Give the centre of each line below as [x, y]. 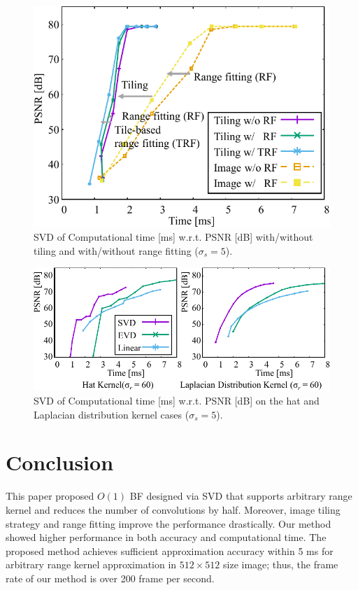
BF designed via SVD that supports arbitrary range [241, 496]
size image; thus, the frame [281, 564]
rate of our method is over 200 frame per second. [110, 578]
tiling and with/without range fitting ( [116, 250]
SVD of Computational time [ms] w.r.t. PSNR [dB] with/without [173, 237]
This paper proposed [50, 496]
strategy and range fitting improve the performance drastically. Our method [169, 523]
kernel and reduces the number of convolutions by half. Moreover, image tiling [173, 509]
